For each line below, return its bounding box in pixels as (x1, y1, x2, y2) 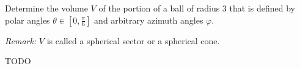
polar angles (5, 13, 50, 26)
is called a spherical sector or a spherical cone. (46, 34, 220, 47)
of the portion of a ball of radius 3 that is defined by (98, 2, 295, 14)
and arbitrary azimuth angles (94, 13, 203, 26)
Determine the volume (5, 2, 88, 14)
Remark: (5, 34, 37, 47)
